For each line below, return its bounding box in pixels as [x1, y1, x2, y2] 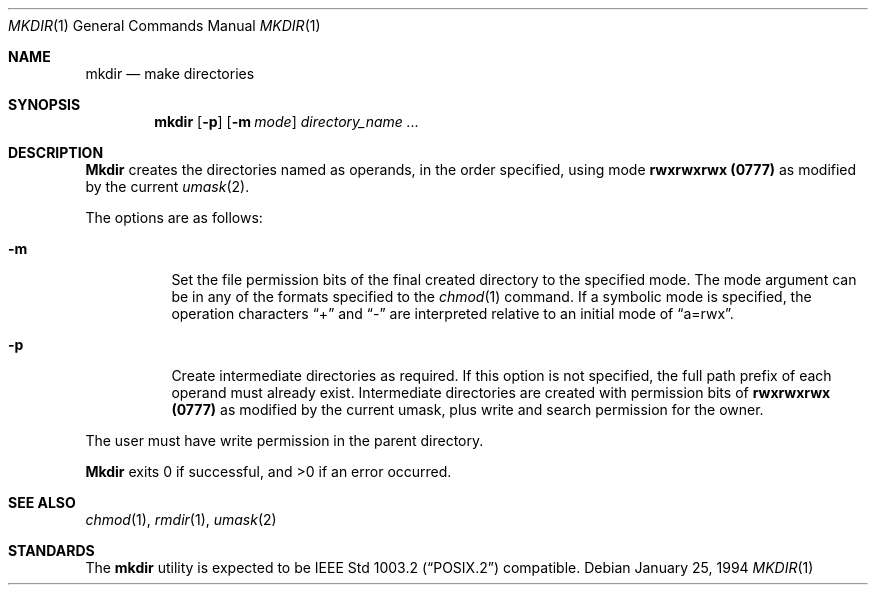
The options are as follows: [85, 209, 263, 226]
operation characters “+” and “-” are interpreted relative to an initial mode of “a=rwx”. [171, 305, 734, 322]
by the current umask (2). [85, 178, 250, 195]
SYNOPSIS [8, 96, 81, 113]
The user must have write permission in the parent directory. [85, 432, 484, 449]
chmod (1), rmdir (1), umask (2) [85, 511, 277, 528]
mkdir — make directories [85, 65, 255, 82]
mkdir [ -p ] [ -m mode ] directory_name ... [154, 113, 419, 130]
